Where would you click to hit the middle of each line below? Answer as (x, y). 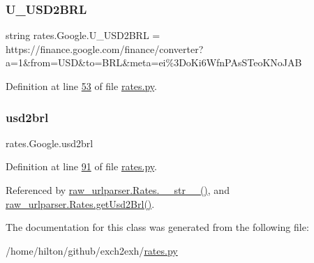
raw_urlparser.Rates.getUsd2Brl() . (80, 203)
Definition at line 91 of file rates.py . (81, 166)
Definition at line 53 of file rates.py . (81, 86)
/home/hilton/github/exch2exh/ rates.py (92, 250)
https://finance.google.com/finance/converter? (105, 48)
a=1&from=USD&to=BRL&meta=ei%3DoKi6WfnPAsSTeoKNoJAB (154, 62)
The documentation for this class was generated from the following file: (157, 227)
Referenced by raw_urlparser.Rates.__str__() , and (118, 190)
